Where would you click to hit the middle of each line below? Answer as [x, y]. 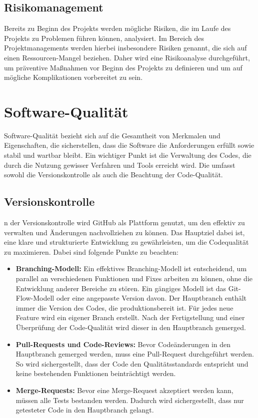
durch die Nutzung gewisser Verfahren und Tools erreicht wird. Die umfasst [120, 165]
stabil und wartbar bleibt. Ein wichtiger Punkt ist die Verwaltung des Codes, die [128, 155]
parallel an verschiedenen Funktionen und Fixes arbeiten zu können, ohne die [134, 278]
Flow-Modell [35, 298]
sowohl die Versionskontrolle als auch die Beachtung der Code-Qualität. [113, 175]
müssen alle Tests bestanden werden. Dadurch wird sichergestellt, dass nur [130, 400]
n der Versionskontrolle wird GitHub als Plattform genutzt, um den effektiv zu [124, 222]
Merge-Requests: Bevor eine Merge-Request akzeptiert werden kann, [124, 390]
